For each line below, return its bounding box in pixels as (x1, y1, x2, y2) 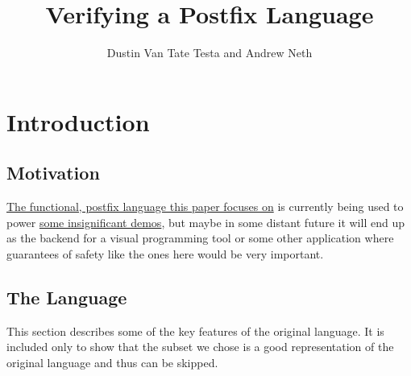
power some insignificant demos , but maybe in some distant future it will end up (6, 213, 405, 230)
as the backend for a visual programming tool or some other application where (6, 229, 394, 246)
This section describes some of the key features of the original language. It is (6, 322, 384, 339)
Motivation (6, 160, 100, 185)
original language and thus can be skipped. (6, 353, 218, 370)
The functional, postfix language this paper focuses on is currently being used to (6, 198, 404, 215)
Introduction (6, 105, 150, 138)
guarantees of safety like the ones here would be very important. (6, 245, 324, 262)
